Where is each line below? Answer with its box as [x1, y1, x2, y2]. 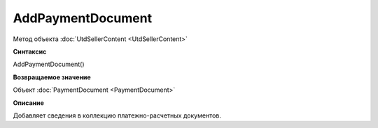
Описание [13, 98, 45, 107]
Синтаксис [13, 47, 47, 56]
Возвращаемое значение [13, 73, 91, 81]
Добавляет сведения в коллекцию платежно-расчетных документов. [13, 111, 222, 120]
